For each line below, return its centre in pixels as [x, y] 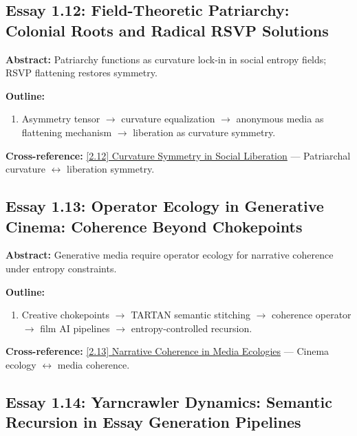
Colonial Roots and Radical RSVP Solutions [167, 30]
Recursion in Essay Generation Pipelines [153, 422]
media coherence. [94, 364]
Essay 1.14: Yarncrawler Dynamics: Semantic [169, 401]
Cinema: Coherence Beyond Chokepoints [154, 226]
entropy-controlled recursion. [192, 328]
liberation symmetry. [111, 169]
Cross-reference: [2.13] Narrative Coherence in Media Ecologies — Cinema [167, 351]
